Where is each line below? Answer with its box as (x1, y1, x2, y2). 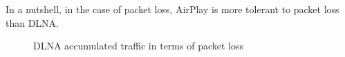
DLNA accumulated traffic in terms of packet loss (33, 38, 243, 53)
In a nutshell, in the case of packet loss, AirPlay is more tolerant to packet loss (6, 2, 339, 16)
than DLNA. (6, 15, 59, 30)
